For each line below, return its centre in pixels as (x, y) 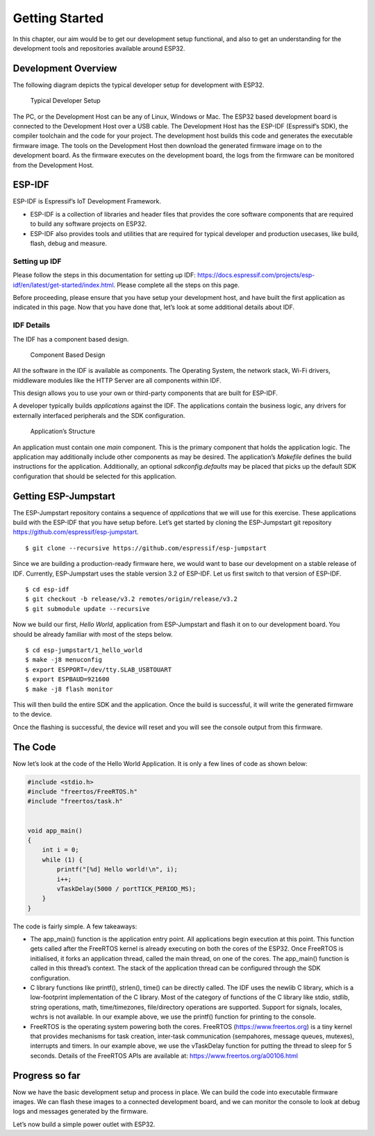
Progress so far (47, 1075)
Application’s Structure (63, 431)
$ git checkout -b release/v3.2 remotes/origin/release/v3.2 (131, 599)
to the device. (32, 715)
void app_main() (55, 830)
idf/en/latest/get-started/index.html (63, 285)
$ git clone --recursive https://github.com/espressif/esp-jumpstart (146, 548)
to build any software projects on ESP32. (89, 224)
